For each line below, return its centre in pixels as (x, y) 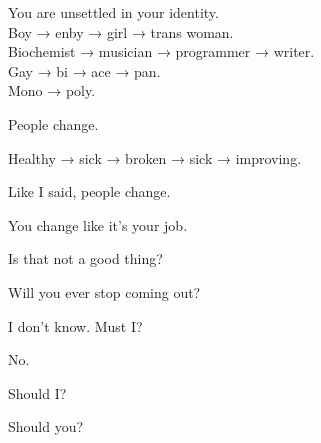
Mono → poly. (52, 90)
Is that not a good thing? (85, 258)
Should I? (37, 392)
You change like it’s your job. (98, 224)
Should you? (46, 426)
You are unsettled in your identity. (113, 12)
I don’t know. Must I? (75, 325)
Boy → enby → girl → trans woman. (121, 31)
